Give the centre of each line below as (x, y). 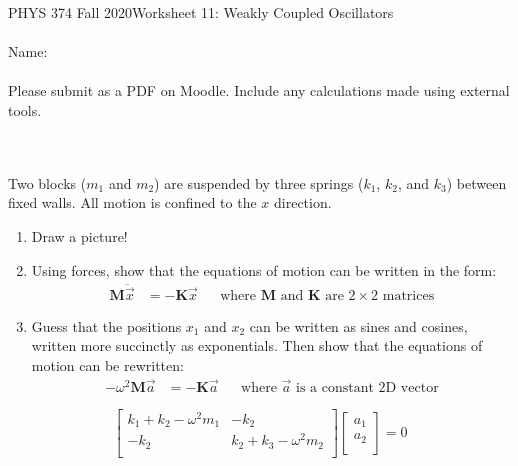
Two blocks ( (47, 182)
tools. (25, 109)
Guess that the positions (106, 325)
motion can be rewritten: (107, 364)
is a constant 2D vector (367, 387)
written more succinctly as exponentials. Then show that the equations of (257, 345)
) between (476, 182)
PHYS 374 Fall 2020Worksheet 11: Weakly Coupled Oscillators (201, 12)
